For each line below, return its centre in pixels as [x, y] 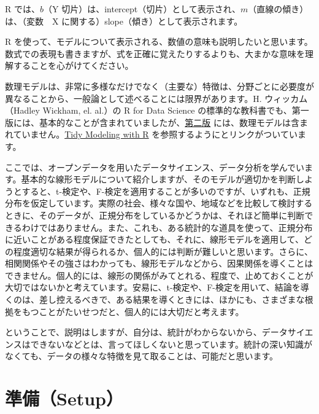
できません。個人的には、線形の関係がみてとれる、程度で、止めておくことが [159, 275]
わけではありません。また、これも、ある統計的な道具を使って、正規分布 [167, 227]
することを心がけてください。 [73, 65]
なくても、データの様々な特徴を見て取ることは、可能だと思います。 [142, 356]
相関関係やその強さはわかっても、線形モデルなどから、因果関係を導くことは [159, 263]
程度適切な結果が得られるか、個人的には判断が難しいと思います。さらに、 [163, 251]
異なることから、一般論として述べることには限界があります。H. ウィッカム [156, 98]
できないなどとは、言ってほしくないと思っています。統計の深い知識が [171, 344]
